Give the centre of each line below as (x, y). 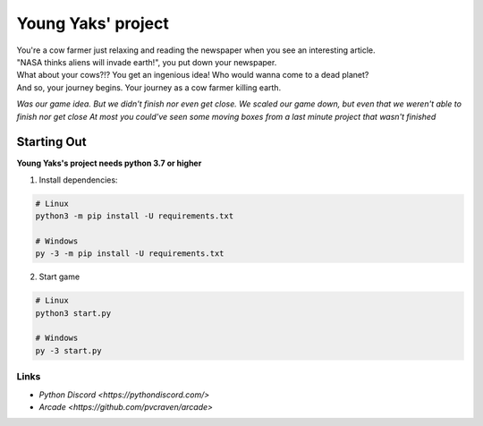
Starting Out (51, 142)
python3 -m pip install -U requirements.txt (135, 216)
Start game (59, 277)
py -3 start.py (68, 350)
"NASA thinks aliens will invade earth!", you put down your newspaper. (147, 62)
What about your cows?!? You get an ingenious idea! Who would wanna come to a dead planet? (193, 75)
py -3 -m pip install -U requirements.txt (130, 254)
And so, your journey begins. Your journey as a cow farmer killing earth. (149, 87)
